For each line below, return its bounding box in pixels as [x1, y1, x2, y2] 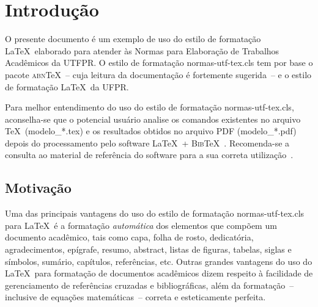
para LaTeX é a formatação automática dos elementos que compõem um [5, 219, 277, 231]
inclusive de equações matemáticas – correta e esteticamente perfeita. [5, 291, 266, 303]
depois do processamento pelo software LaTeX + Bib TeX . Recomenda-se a [5, 136, 290, 149]
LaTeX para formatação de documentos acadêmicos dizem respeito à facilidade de [5, 267, 313, 280]
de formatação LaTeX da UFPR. [5, 80, 129, 93]
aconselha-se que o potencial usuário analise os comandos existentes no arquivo [5, 112, 301, 125]
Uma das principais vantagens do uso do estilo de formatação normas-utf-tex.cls [5, 207, 305, 220]
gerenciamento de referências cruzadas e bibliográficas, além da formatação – [5, 278, 294, 291]
